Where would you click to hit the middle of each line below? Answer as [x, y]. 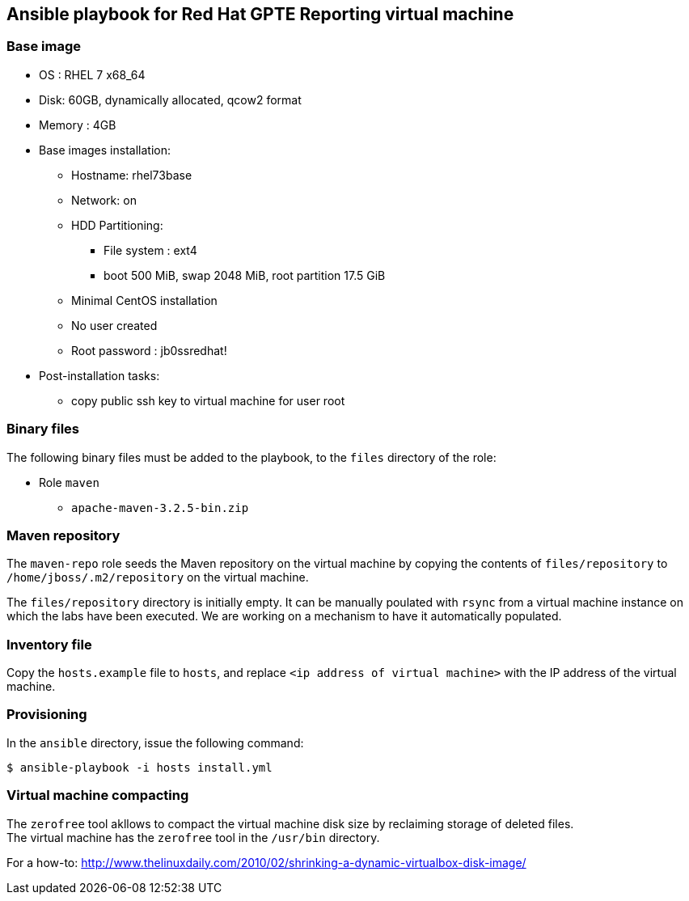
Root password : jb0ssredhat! [149, 350]
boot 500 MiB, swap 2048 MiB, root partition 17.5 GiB [245, 275]
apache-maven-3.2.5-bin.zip [160, 508]
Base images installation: [105, 150]
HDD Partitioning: [117, 225]
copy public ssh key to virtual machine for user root [208, 400]
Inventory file [49, 644]
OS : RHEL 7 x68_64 [92, 74]
